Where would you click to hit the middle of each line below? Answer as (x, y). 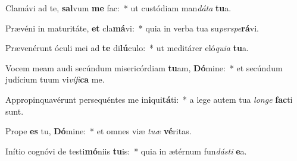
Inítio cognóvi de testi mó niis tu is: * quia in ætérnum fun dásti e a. (126, 151)
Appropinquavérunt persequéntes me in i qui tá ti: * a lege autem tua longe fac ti (149, 99)
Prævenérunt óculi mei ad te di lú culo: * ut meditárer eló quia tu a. (127, 48)
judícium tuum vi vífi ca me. (55, 79)
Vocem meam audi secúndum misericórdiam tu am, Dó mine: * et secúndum (144, 67)
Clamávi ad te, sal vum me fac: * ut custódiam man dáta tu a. (118, 8)
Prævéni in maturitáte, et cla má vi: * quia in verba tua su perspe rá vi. (132, 28)
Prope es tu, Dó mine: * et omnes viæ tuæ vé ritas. (99, 131)
